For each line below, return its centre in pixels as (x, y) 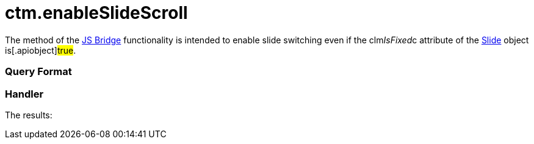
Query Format (38, 72)
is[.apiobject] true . (41, 50)
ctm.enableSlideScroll (96, 13)
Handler (24, 94)
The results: (29, 115)
